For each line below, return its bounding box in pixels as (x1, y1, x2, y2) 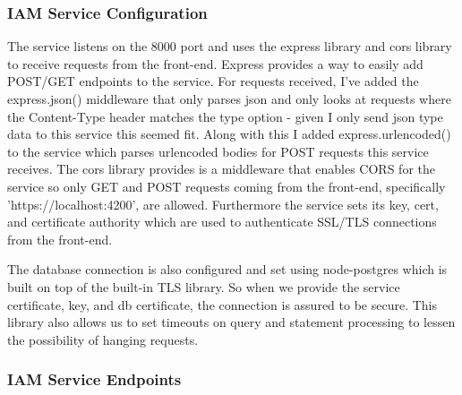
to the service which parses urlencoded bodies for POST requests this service (7, 142, 429, 160)
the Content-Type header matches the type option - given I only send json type (7, 107, 443, 125)
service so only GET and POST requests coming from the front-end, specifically (7, 176, 446, 195)
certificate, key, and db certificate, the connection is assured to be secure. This (7, 295, 438, 313)
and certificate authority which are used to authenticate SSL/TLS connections (7, 212, 437, 231)
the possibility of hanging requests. (7, 330, 199, 348)
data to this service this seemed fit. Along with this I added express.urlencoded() (7, 125, 451, 143)
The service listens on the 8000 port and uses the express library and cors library (7, 37, 452, 56)
